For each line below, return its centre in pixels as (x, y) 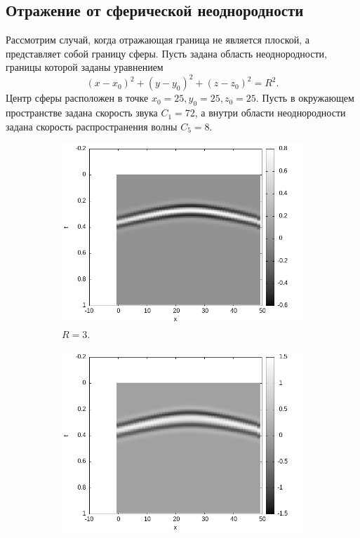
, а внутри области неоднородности (270, 113)
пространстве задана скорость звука (82, 113)
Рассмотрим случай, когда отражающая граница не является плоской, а (158, 40)
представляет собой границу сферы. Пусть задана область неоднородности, (166, 53)
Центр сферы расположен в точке (77, 98)
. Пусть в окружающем (305, 98)
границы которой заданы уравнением (85, 67)
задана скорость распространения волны (92, 126)
